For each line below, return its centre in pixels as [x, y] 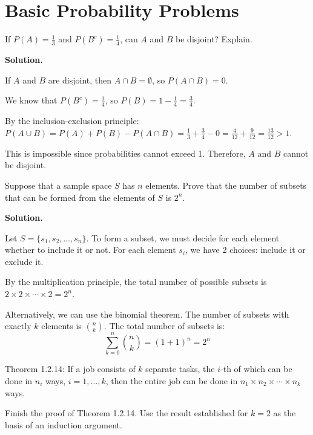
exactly [18, 326]
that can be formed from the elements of [80, 197]
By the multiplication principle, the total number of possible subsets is [136, 282]
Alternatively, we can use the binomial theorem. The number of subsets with [147, 314]
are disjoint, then [80, 80]
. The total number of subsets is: [164, 326]
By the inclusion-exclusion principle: [72, 121]
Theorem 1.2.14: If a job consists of [70, 369]
